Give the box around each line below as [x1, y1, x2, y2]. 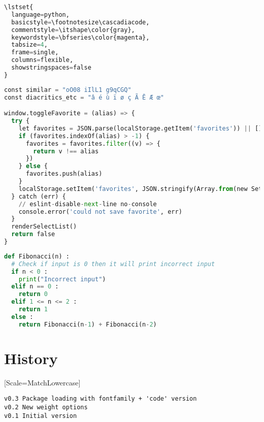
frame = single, [11, 49, 59, 56]
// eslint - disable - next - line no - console [18, 200, 157, 208]
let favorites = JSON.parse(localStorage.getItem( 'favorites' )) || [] [18, 124, 262, 132]
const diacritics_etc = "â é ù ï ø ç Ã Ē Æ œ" [4, 93, 164, 101]
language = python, [11, 11, 70, 18]
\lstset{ [4, 4, 34, 11]
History [4, 347, 58, 368]
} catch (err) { [11, 192, 66, 200]
